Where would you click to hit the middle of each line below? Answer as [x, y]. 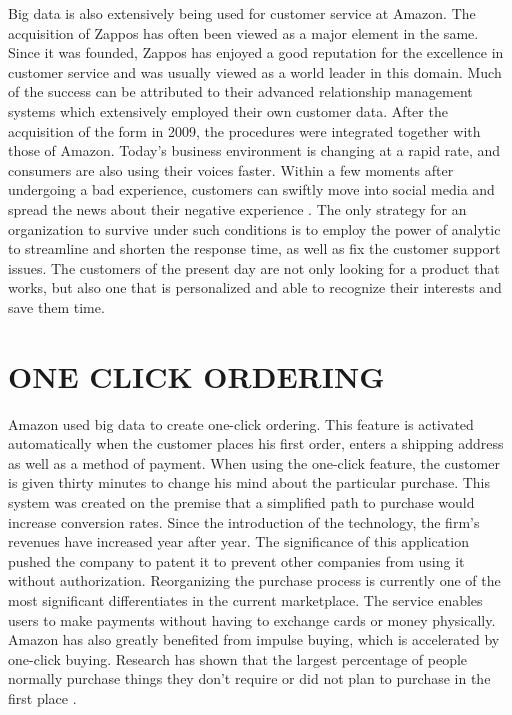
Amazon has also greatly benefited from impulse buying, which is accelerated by [254, 639]
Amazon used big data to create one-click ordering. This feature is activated [241, 423]
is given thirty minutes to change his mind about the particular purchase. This [249, 482]
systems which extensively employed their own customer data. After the [228, 110]
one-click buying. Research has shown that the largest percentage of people [238, 658]
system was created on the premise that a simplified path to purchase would [241, 502]
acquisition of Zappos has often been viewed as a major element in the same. [243, 32]
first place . [42, 697]
